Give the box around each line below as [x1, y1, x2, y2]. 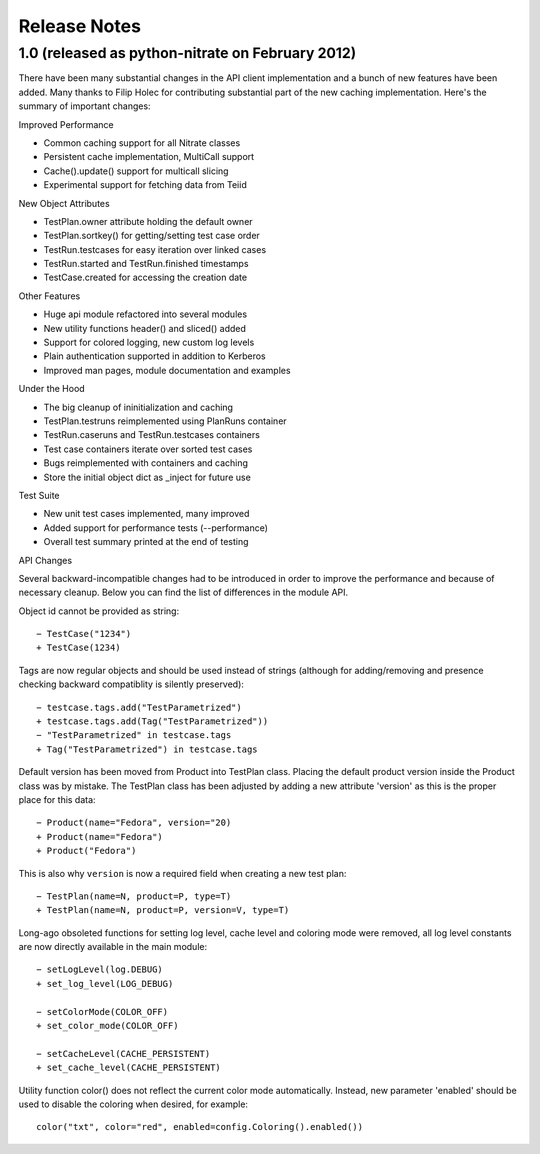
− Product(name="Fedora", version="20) [36, 817, 232, 829]
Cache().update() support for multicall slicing [43, 165, 229, 177]
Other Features [18, 290, 81, 302]
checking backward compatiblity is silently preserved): [18, 678, 245, 690]
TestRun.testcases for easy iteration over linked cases [43, 243, 267, 255]
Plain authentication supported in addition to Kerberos [43, 350, 266, 362]
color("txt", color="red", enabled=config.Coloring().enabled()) [36, 1121, 364, 1133]
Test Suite [18, 489, 60, 501]
